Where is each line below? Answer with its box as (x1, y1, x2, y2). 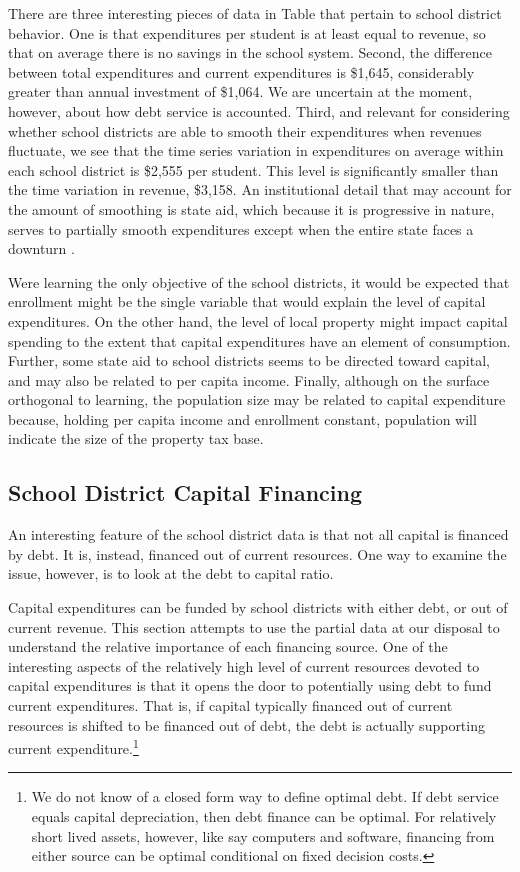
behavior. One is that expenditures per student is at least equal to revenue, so (8, 22, 486, 43)
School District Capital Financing (8, 477, 362, 508)
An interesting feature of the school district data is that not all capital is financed (8, 524, 509, 545)
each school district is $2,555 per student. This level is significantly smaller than (8, 159, 499, 180)
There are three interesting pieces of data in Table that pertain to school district (8, 3, 502, 23)
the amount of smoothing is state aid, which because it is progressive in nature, (8, 198, 495, 219)
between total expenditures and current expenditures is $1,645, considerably (8, 61, 475, 82)
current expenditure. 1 (8, 735, 139, 758)
